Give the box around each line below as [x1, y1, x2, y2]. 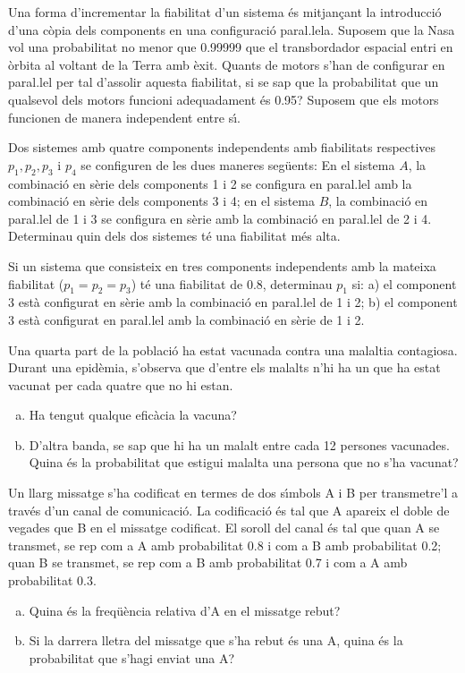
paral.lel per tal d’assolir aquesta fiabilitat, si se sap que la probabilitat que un [8, 72, 439, 91]
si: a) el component [351, 274, 457, 293]
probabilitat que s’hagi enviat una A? [29, 648, 235, 667]
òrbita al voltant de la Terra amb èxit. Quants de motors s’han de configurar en [8, 55, 445, 73]
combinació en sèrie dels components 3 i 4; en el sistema [8, 192, 315, 210]
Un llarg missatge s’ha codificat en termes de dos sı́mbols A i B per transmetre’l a [8, 483, 458, 502]
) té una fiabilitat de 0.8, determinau [131, 274, 333, 293]
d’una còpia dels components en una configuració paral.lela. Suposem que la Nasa [8, 20, 455, 38]
